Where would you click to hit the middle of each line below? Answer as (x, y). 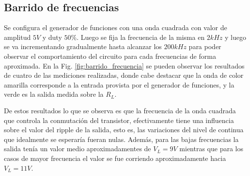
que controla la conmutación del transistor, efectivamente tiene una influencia (119, 120)
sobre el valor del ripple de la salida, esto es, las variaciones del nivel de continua (124, 130)
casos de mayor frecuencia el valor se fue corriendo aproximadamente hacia (115, 158)
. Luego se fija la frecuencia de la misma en (141, 37)
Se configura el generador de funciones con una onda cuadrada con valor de (116, 27)
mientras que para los (211, 149)
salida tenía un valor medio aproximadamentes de (78, 149)
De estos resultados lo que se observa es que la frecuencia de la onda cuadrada (120, 110)
